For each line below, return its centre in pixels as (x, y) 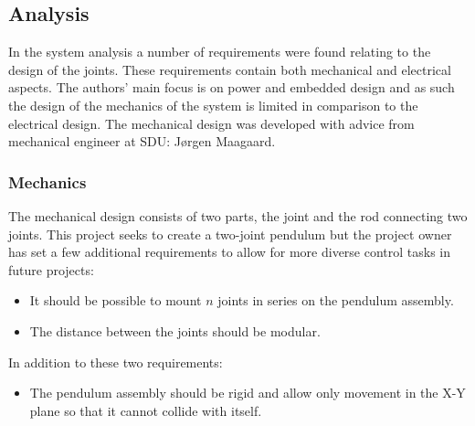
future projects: (51, 269)
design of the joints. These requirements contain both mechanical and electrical (230, 69)
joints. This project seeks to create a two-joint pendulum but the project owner (230, 234)
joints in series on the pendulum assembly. (336, 300)
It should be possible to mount (116, 300)
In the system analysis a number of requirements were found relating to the (220, 52)
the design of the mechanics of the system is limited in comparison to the (213, 105)
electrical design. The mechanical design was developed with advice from (211, 123)
